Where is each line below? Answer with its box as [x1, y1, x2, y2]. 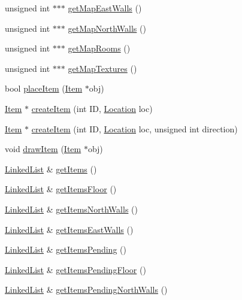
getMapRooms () [68, 42, 131, 54]
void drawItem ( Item [5, 143, 81, 155]
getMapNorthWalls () [68, 22, 146, 34]
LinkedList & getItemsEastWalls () [5, 223, 134, 235]
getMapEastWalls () [68, 2, 142, 14]
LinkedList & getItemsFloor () [5, 183, 117, 195]
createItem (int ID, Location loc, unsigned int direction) [31, 122, 238, 135]
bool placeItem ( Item [5, 82, 83, 95]
